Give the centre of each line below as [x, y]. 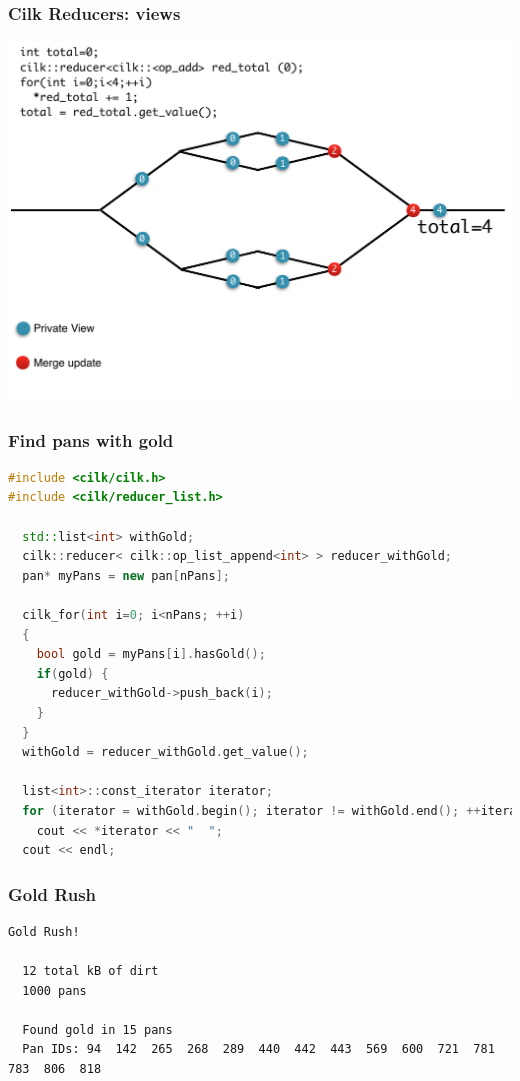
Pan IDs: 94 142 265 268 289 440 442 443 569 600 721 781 [258, 1049]
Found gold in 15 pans [97, 1029]
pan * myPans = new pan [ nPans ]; [126, 575]
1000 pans [54, 990]
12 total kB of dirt [90, 971]
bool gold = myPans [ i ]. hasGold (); [151, 654]
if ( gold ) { [72, 673]
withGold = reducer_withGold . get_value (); [165, 752]
